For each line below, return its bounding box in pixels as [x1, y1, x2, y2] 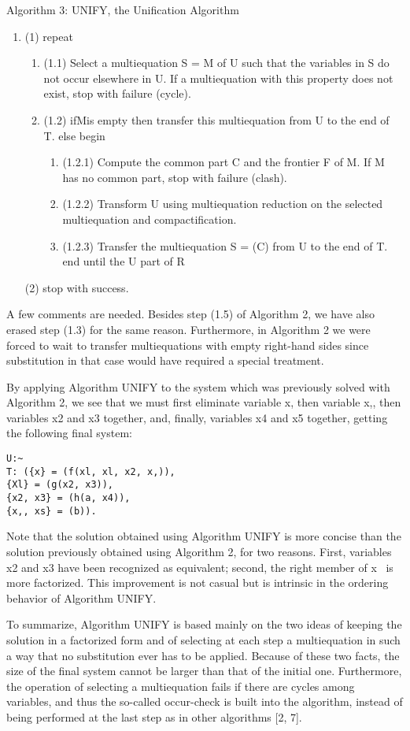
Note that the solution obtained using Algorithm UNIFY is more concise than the [6, 528, 401, 544]
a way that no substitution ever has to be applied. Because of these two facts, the [6, 647, 400, 663]
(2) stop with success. [24, 279, 129, 295]
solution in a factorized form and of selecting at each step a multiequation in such [6, 631, 401, 648]
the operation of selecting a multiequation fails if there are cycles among [6, 677, 355, 694]
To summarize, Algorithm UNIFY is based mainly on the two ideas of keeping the [6, 616, 402, 633]
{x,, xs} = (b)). [6, 505, 97, 517]
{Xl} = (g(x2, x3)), [6, 479, 114, 491]
